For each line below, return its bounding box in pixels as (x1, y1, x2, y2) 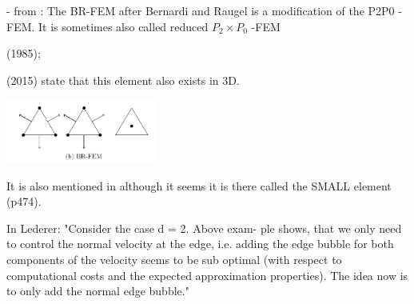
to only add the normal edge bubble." (6, 282, 189, 299)
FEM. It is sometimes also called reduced (6, 18, 209, 34)
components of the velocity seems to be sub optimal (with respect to (6, 250, 342, 267)
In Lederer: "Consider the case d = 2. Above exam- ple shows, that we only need (6, 219, 402, 236)
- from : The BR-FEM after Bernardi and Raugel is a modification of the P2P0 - (6, 2, 402, 18)
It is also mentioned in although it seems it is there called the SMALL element (6, 177, 392, 194)
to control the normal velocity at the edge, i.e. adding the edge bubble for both (6, 235, 394, 252)
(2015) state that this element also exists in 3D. (6, 71, 240, 88)
